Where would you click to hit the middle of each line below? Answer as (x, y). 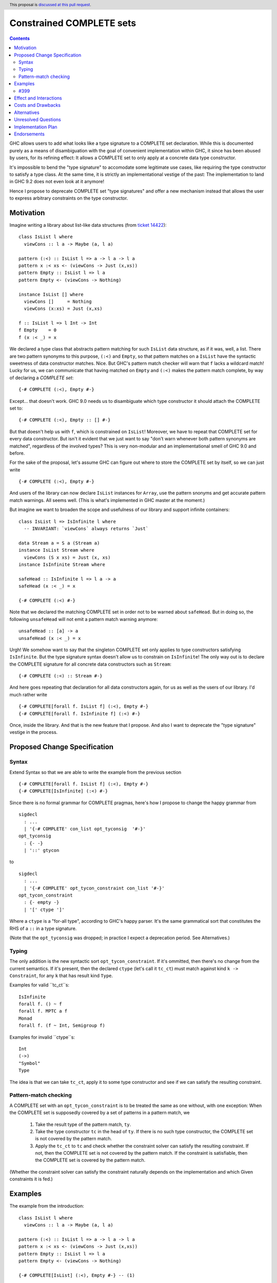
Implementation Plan (36, 127)
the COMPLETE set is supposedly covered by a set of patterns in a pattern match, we (100, 1113)
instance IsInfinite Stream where (62, 565)
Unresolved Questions (37, 120)
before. (17, 453)
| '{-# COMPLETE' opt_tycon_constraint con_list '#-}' (94, 888)
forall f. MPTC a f (43, 1011)
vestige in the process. (34, 732)
